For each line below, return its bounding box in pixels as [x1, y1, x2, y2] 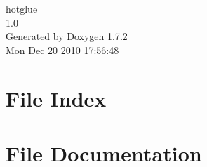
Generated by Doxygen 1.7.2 [6, 29, 128, 44]
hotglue [6, 1, 38, 15]
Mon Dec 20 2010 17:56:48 [6, 42, 119, 57]
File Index [6, 83, 107, 112]
